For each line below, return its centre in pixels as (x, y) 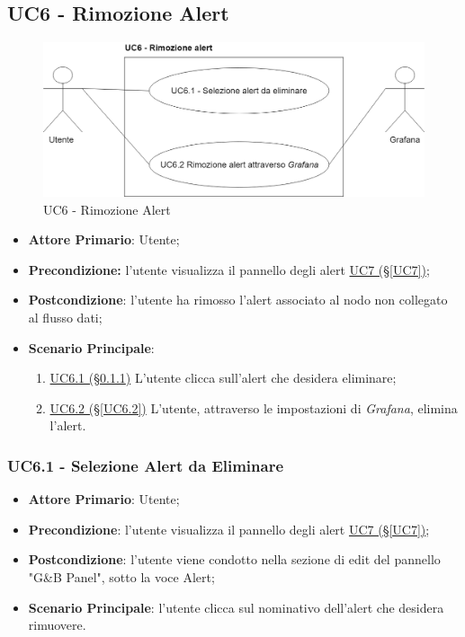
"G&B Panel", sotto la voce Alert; (121, 576)
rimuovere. (57, 625)
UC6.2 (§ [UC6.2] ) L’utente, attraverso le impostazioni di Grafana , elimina (254, 407)
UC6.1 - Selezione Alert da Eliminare (146, 465)
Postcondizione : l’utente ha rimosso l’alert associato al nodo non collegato (238, 300)
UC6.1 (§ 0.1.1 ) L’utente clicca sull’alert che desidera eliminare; (223, 378)
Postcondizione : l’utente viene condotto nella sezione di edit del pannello (234, 559)
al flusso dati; (65, 317)
